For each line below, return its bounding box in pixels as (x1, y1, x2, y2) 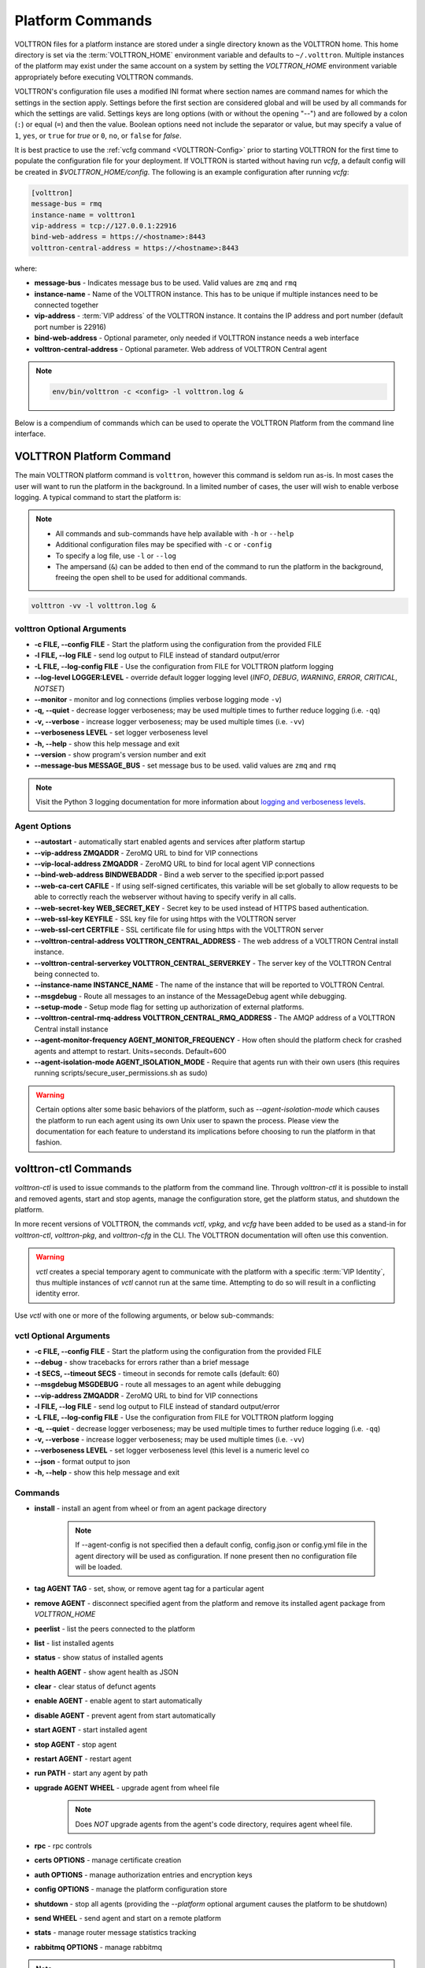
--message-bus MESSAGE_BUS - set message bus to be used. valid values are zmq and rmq (34, 760, 336, 771)
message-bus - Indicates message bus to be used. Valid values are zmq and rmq (34, 278, 297, 287)
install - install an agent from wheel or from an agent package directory (34, 1504, 267, 1513)
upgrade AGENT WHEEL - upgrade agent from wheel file (34, 1783, 220, 1792)
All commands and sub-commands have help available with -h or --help (55, 528, 294, 538)
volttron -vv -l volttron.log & (31, 601, 157, 610)
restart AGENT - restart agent (34, 1754, 132, 1763)
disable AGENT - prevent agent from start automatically (34, 1711, 216, 1720)
